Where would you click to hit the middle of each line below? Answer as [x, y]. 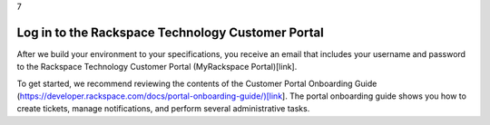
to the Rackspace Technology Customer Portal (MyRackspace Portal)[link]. [157, 67]
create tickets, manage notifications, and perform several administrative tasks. [163, 109]
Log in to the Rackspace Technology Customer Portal [170, 32]
